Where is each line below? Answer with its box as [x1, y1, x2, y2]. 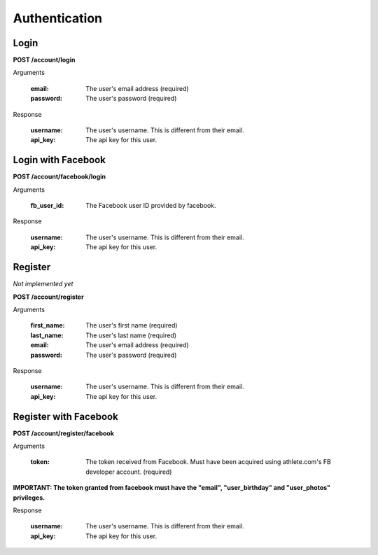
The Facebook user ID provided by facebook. [85, 202, 216, 210]
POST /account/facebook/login [13, 172, 106, 181]
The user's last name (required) [85, 331, 177, 339]
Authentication [13, 10, 103, 26]
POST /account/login [13, 56, 76, 64]
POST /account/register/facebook [13, 429, 115, 437]
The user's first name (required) [85, 321, 178, 330]
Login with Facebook [13, 154, 106, 166]
